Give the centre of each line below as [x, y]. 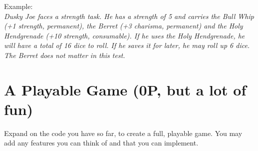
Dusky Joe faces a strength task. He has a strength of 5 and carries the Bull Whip [129, 16]
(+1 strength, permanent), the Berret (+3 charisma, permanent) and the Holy [124, 26]
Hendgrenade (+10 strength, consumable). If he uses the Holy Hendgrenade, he [125, 35]
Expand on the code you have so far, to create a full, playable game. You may [123, 133]
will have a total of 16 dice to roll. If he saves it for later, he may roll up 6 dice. [127, 45]
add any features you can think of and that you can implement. [101, 143]
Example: [18, 6]
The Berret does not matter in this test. [65, 55]
